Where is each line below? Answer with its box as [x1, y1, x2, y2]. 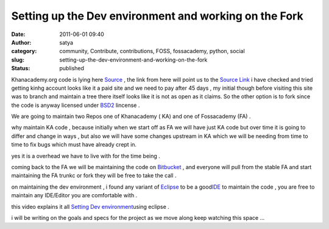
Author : [11, 38, 32, 46]
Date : [11, 31, 26, 38]
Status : [11, 65, 30, 72]
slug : [11, 56, 24, 64]
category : [11, 48, 37, 55]
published [59, 65, 85, 72]
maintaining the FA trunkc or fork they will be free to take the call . [11, 172, 177, 180]
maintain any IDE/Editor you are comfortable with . [11, 192, 138, 199]
